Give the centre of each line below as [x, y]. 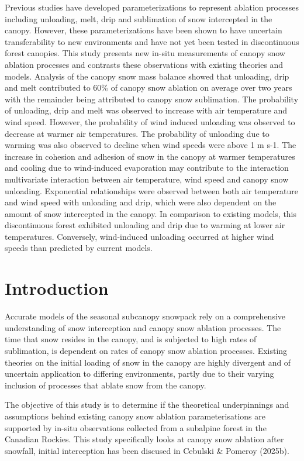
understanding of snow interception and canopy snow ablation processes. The [143, 327]
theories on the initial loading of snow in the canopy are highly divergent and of [148, 362]
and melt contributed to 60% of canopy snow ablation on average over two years [148, 87]
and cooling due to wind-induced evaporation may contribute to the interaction [147, 168]
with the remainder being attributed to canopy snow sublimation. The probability [152, 99]
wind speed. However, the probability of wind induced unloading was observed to [150, 121]
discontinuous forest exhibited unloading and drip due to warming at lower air [145, 225]
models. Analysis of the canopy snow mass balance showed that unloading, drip [147, 76]
